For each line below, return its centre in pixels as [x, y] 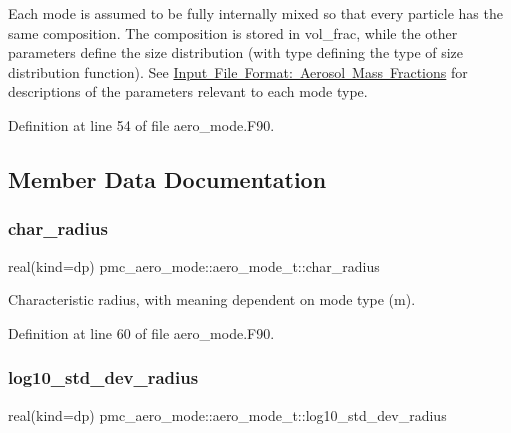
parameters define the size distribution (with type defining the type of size [236, 52]
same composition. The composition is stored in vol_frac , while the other [233, 32]
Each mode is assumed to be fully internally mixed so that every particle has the [255, 13]
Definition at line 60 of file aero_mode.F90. [141, 332]
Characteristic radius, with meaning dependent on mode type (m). [212, 299]
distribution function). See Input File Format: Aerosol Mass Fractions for [238, 71]
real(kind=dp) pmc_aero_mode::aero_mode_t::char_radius [194, 265]
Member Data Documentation [167, 178]
